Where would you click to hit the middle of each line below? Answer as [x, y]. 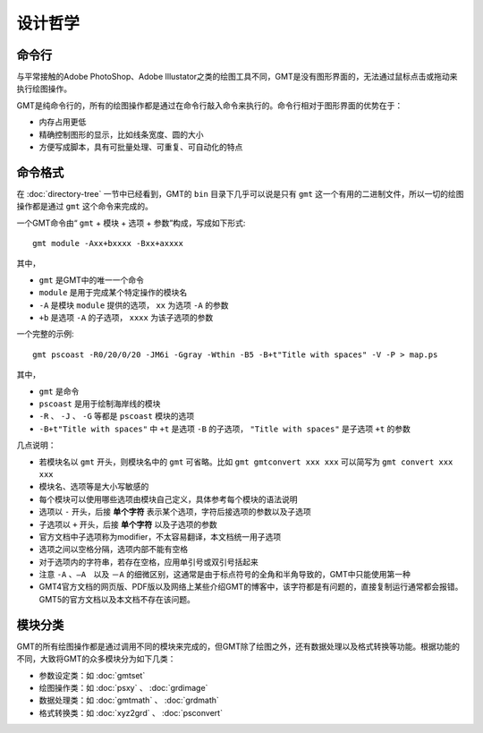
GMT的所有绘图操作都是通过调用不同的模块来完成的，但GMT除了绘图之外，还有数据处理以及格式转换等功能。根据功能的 [238, 646]
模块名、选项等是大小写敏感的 [94, 487]
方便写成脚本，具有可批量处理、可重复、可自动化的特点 [141, 147]
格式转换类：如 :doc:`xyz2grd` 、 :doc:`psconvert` [131, 712]
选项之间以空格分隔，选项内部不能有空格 [113, 550]
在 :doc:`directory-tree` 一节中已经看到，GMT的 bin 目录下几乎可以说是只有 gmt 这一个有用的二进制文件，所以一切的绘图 [240, 193]
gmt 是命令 [59, 391]
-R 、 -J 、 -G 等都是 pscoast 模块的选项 [117, 416]
